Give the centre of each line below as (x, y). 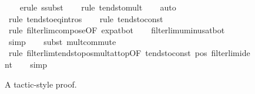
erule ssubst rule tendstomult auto (98, 7)
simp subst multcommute (62, 41)
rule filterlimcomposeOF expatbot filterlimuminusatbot (117, 30)
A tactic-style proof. (41, 84)
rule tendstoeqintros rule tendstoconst (86, 18)
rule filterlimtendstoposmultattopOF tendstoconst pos (108, 53)
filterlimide (231, 53)
